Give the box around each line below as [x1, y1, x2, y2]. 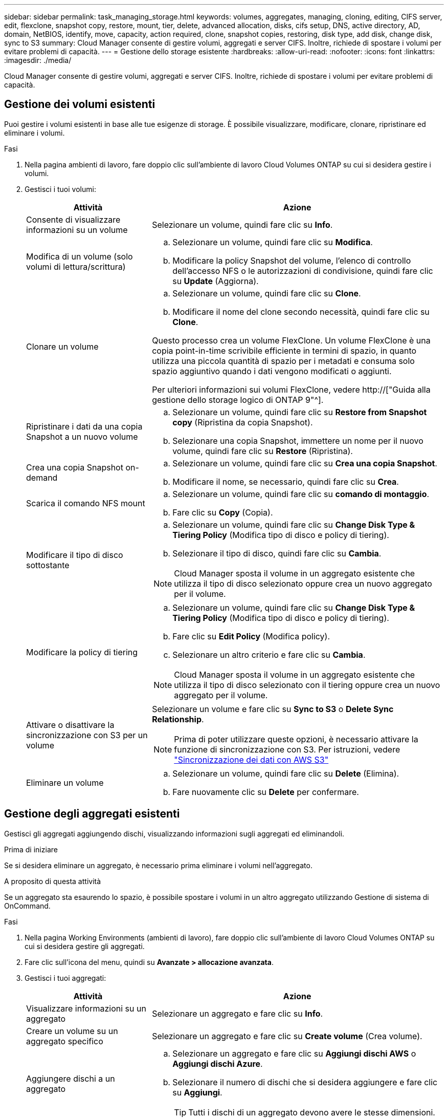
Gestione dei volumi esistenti [4, 98, 155, 111]
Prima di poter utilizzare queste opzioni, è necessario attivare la [174, 734, 418, 744]
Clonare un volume [26, 341, 99, 352]
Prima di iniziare [4, 845, 58, 854]
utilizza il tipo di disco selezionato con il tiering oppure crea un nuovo [174, 679, 440, 690]
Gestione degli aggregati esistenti [4, 807, 180, 821]
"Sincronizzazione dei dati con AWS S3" [174, 754, 329, 765]
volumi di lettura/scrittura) [26, 261, 126, 272]
